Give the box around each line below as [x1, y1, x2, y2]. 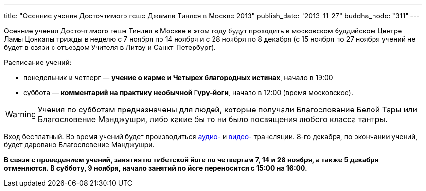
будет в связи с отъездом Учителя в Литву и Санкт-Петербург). [4, 43, 216, 51]
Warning [5, 110, 36, 119]
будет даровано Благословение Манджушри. [4, 141, 155, 149]
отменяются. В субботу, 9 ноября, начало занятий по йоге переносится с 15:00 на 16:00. [4, 164, 307, 172]
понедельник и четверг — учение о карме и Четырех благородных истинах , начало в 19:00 [23, 73, 333, 81]
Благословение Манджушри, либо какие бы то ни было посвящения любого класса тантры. [37, 114, 388, 124]
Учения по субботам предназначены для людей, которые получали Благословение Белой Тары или [37, 105, 417, 114]
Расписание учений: [4, 58, 71, 66]
